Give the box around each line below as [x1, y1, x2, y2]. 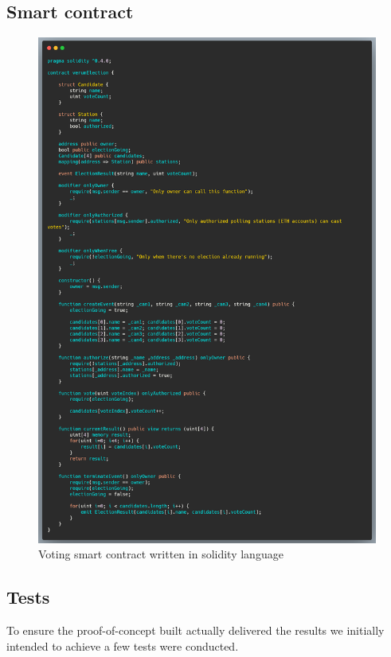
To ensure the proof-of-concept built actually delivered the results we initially [6, 622, 385, 639]
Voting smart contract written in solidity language [38, 546, 283, 562]
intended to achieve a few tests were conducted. [6, 637, 239, 654]
